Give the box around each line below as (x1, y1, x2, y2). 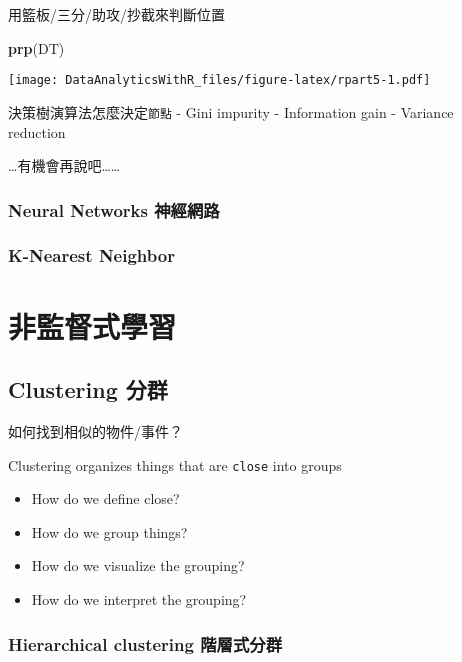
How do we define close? (31, 488, 180, 509)
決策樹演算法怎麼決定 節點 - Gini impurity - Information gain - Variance (8, 101, 454, 122)
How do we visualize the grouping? (31, 555, 245, 576)
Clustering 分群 (8, 374, 168, 405)
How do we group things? (31, 521, 188, 542)
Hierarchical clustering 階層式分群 (8, 631, 283, 656)
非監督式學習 (8, 305, 177, 346)
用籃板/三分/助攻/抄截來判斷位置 (8, 4, 225, 24)
